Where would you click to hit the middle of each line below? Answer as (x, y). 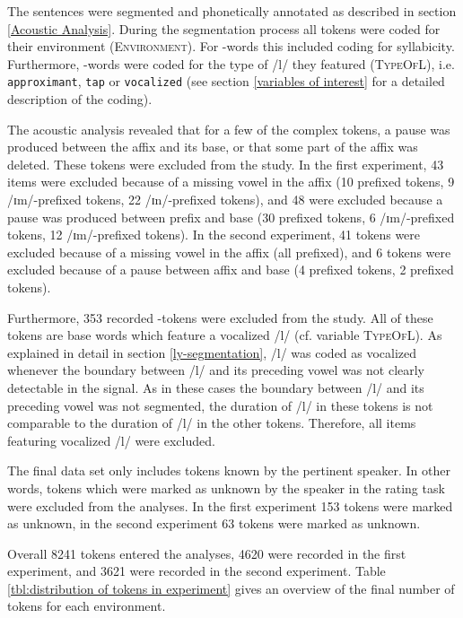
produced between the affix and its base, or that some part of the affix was (213, 147)
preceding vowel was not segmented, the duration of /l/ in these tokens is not (220, 405)
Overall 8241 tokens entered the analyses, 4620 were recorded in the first (207, 553)
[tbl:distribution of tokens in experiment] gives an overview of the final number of (231, 588)
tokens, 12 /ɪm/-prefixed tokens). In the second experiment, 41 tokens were (214, 235)
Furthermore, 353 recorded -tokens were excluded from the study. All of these (220, 317)
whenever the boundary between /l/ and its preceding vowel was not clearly (216, 370)
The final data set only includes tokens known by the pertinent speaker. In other (229, 470)
